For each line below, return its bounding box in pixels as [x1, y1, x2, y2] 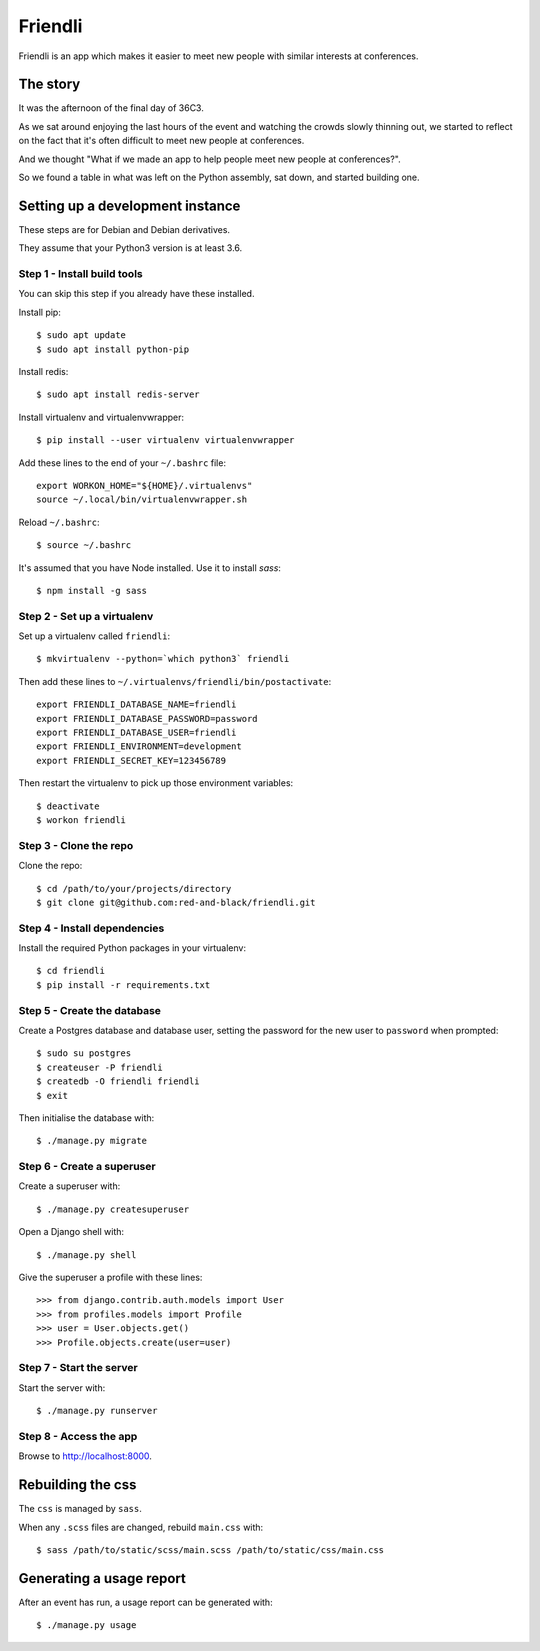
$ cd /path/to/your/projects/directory [36, 883, 232, 894]
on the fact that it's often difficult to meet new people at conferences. [18, 135, 305, 147]
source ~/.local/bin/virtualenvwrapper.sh [36, 494, 248, 505]
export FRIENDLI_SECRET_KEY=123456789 [36, 755, 227, 766]
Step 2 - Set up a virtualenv [18, 609, 154, 623]
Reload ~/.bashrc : [18, 516, 100, 528]
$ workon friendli [36, 814, 127, 825]
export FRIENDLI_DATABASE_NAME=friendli [36, 699, 237, 710]
